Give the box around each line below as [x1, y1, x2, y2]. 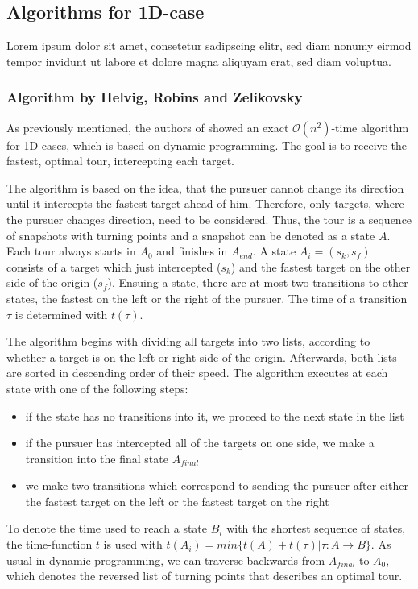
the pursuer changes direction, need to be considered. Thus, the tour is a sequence [6, 210, 412, 227]
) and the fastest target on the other [230, 258, 411, 275]
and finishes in [156, 243, 228, 259]
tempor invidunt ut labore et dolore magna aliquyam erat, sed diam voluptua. [6, 52, 391, 69]
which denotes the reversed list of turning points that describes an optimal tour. [6, 567, 403, 584]
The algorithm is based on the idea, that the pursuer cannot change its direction [6, 179, 404, 196]
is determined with [14, 305, 108, 322]
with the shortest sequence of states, [226, 520, 406, 537]
